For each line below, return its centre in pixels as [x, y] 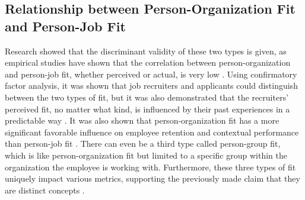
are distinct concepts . [45, 190]
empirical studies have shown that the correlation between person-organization [148, 62]
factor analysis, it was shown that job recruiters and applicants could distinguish [151, 86]
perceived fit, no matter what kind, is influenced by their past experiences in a [147, 109]
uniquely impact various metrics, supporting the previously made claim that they [152, 178]
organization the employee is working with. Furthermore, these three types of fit [150, 167]
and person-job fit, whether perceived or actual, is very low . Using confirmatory [151, 74]
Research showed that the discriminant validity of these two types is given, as [146, 51]
